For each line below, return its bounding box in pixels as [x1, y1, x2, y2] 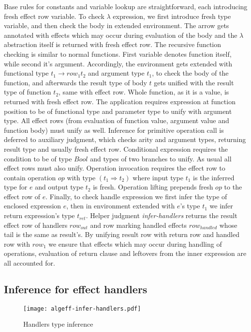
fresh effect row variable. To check [4, 11, 104, 21]
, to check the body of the [152, 68, 229, 78]
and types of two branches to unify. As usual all [90, 153, 232, 163]
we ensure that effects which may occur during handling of [48, 238, 222, 249]
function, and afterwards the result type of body [4, 77, 147, 87]
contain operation [4, 172, 56, 182]
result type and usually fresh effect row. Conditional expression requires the [4, 143, 228, 154]
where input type [133, 172, 183, 182]
